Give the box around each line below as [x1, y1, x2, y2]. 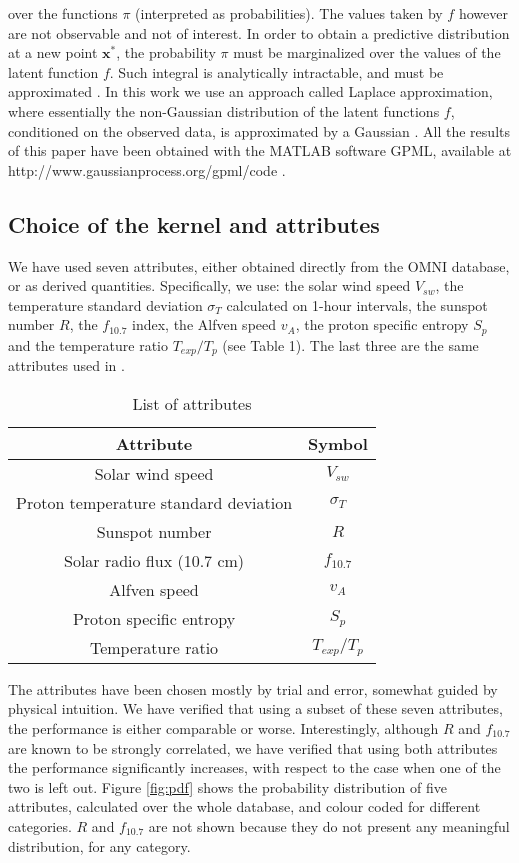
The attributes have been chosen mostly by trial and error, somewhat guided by [8, 678, 498, 699]
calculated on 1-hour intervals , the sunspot [226, 294, 488, 315]
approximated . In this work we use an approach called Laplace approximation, [8, 81, 493, 102]
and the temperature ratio [8, 334, 168, 355]
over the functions [8, 3, 118, 23]
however [458, 3, 508, 23]
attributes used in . [8, 355, 125, 376]
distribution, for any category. [8, 835, 191, 856]
